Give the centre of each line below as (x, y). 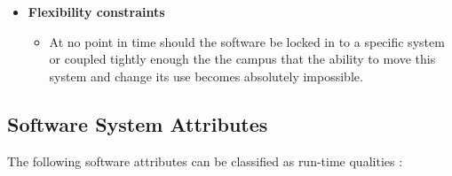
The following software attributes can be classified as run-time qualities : (205, 161)
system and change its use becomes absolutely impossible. (206, 76)
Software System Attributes (138, 123)
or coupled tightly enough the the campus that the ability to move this (242, 59)
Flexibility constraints (96, 11)
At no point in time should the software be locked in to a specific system (247, 41)
